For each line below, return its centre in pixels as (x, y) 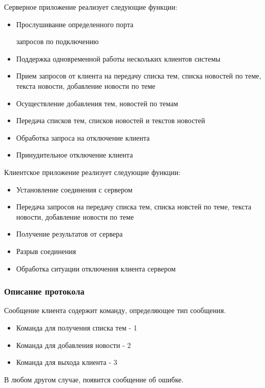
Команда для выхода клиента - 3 (67, 362)
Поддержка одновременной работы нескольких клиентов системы (118, 58)
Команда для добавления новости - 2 (74, 345)
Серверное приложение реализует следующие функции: (91, 7)
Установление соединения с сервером (74, 189)
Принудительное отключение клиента (75, 155)
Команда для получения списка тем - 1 (77, 327)
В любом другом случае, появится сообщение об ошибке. (94, 379)
